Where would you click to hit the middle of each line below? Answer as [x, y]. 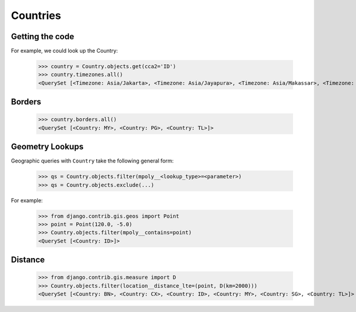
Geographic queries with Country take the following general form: [93, 161]
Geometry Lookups [47, 147]
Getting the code [42, 36]
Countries [36, 15]
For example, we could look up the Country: [64, 51]
